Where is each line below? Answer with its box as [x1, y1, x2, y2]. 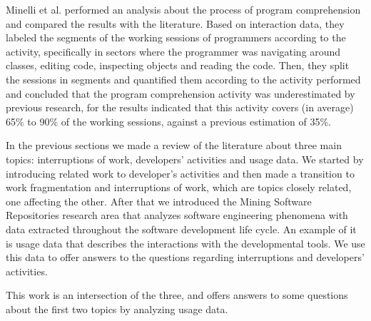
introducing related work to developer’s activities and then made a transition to [6, 165, 355, 180]
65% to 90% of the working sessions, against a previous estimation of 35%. [6, 113, 331, 128]
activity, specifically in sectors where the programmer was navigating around [6, 44, 341, 58]
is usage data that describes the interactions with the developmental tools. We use [6, 235, 365, 250]
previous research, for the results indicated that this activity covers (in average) [6, 100, 354, 115]
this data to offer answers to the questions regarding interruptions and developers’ [6, 250, 365, 265]
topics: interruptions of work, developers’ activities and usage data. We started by [6, 151, 364, 166]
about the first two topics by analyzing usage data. [6, 301, 228, 316]
